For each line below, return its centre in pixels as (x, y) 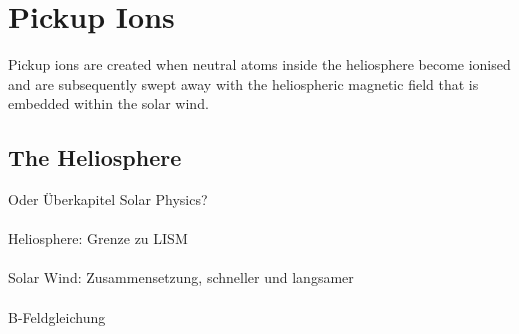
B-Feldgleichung (57, 316)
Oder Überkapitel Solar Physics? (108, 199)
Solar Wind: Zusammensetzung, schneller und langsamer (181, 277)
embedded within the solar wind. (108, 103)
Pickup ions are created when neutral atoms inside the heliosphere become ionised (259, 64)
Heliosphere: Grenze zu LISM (98, 238)
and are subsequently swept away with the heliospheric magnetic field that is (243, 83)
